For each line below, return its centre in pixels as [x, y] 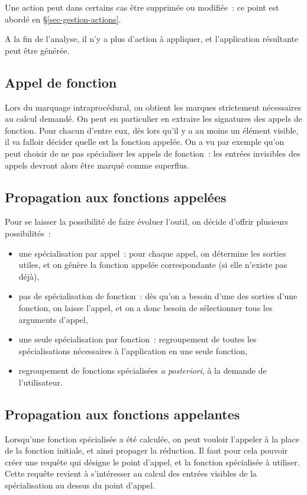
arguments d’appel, [53, 319]
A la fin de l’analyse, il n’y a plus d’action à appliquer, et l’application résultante [152, 39]
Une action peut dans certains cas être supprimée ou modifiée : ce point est [142, 7]
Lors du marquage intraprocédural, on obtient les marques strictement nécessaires [153, 107]
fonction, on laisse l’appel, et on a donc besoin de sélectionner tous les [146, 307]
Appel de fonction [61, 82]
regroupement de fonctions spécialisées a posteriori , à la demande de [143, 371]
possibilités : [28, 233]
